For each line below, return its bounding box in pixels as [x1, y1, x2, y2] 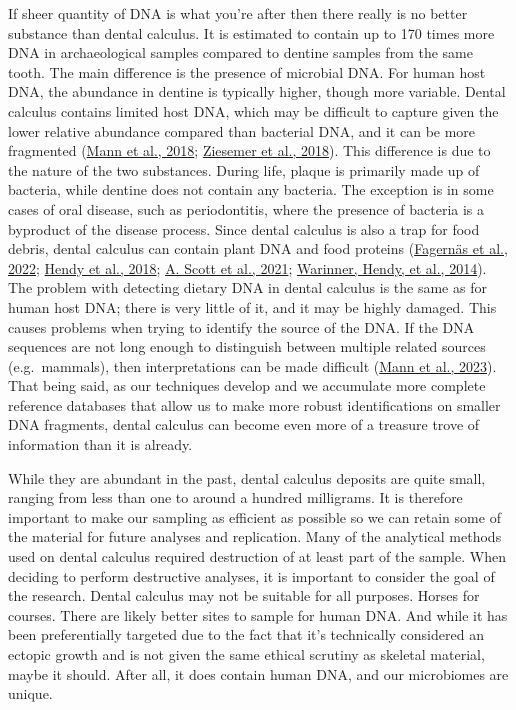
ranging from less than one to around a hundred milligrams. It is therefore [8, 487, 463, 508]
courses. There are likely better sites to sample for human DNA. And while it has [8, 604, 508, 625]
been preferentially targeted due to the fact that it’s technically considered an [8, 624, 484, 645]
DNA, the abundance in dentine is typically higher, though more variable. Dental [8, 81, 506, 102]
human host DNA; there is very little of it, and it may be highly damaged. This [8, 296, 497, 317]
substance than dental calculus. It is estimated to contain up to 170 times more [8, 22, 495, 43]
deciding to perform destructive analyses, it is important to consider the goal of [8, 565, 495, 586]
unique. [8, 683, 53, 704]
